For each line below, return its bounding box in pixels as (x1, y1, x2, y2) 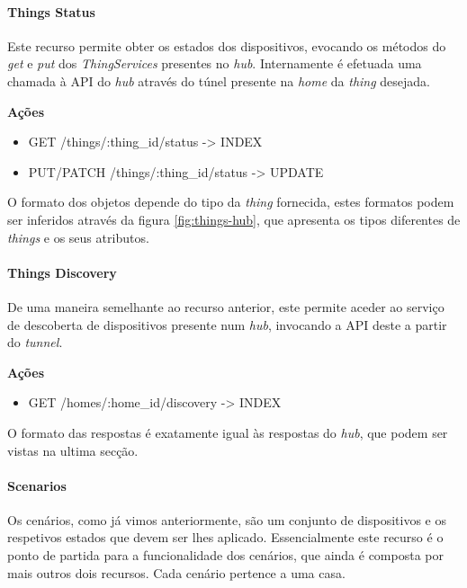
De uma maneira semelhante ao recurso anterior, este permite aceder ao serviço (7, 297, 445, 316)
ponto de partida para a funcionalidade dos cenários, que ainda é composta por (7, 546, 444, 565)
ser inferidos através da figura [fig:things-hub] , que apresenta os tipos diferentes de (7, 209, 461, 228)
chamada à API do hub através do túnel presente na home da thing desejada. (7, 71, 431, 90)
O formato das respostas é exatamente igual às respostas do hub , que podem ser (7, 423, 448, 441)
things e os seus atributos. (7, 227, 149, 246)
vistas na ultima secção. (7, 441, 139, 459)
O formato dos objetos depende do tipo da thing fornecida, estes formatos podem (7, 192, 454, 211)
